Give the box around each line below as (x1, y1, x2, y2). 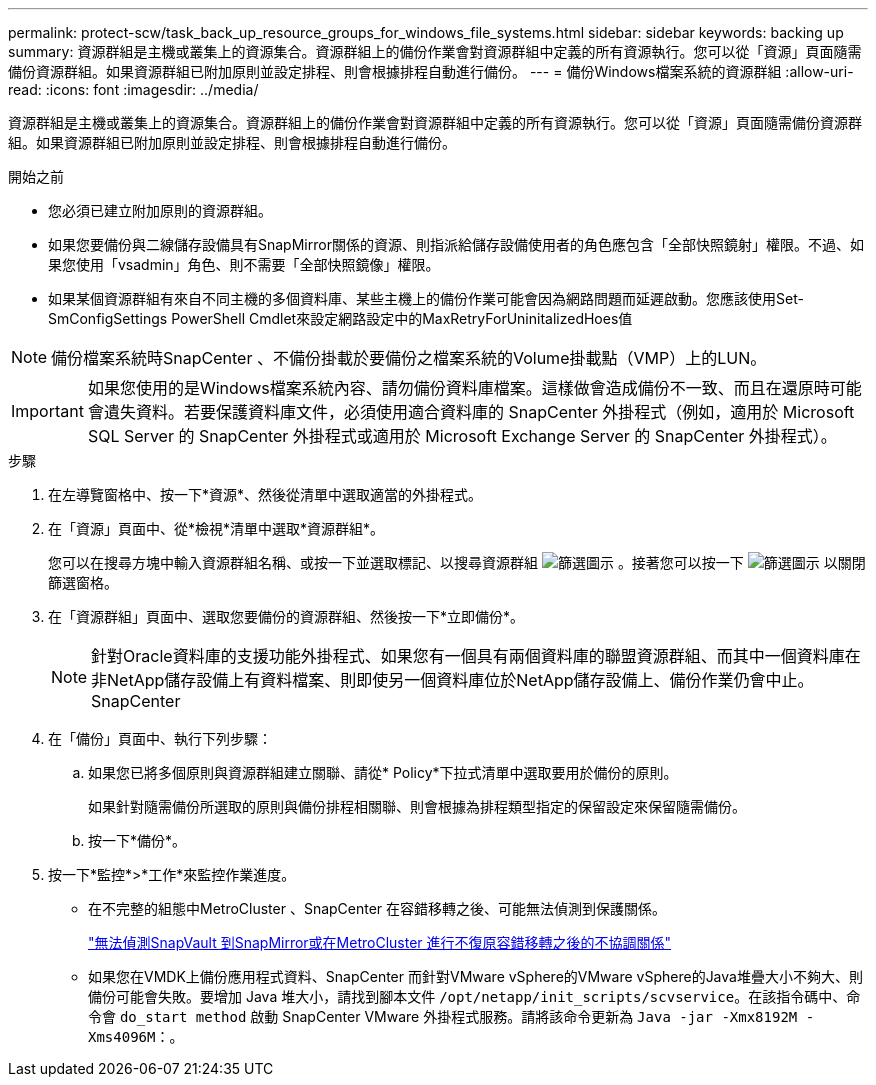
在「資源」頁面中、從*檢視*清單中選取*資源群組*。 (48, 520, 385, 537)
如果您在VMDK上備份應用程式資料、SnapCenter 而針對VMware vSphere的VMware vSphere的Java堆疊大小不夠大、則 (88, 968, 863, 985)
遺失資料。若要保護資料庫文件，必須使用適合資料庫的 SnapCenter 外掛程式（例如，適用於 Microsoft (103, 402, 855, 422)
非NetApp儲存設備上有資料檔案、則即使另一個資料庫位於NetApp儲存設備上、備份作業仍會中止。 (91, 670, 814, 690)
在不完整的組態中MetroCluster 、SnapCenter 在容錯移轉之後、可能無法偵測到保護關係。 (88, 900, 667, 917)
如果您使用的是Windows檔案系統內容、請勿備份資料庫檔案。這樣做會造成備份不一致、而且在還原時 (87, 378, 830, 398)
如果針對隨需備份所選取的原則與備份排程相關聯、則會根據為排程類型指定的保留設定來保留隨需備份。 (88, 798, 746, 815)
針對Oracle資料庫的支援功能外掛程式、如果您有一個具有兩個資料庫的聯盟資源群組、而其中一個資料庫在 (91, 646, 861, 666)
